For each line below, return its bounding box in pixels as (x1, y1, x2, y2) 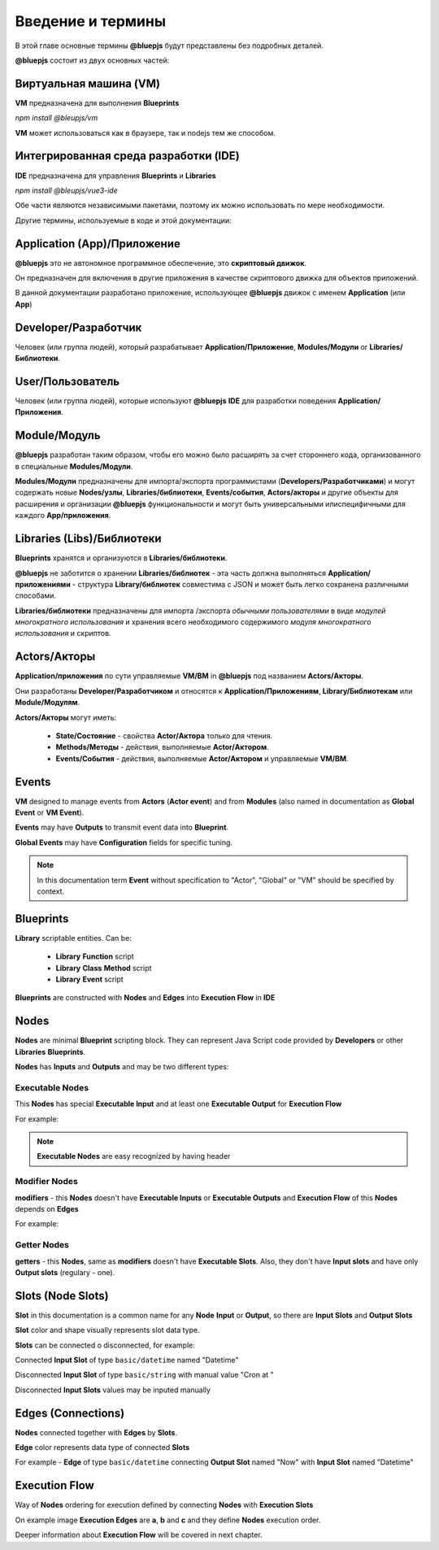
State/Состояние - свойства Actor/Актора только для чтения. (55, 730, 273, 740)
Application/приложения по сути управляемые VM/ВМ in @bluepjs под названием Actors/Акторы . (15, 671, 363, 681)
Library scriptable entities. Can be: (15, 933, 132, 943)
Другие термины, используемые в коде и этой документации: (15, 216, 232, 225)
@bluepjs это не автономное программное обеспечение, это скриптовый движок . (15, 258, 306, 268)
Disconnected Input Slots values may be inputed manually (15, 1385, 211, 1395)
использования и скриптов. (15, 629, 111, 638)
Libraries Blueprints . (15, 1047, 85, 1056)
